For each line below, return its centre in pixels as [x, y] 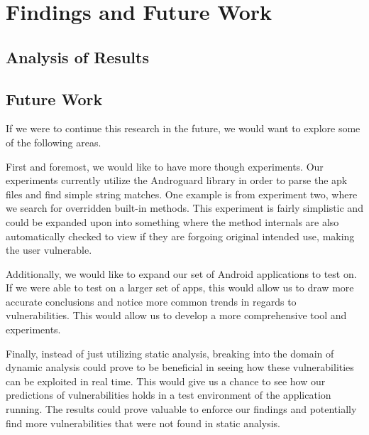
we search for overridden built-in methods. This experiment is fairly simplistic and [184, 208]
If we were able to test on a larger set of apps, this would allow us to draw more [180, 288]
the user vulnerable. [49, 250]
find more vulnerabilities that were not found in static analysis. [143, 423]
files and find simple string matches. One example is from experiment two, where [182, 194]
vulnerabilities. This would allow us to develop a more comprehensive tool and [176, 315]
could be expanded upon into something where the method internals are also [172, 221]
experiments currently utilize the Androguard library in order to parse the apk [177, 180]
